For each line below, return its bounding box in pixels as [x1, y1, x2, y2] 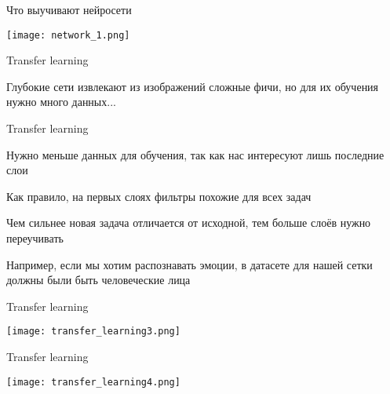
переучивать [6, 230, 64, 246]
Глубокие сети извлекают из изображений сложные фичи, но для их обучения [6, 78, 379, 94]
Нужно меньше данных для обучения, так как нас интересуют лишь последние [6, 146, 385, 162]
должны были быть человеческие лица [6, 272, 191, 288]
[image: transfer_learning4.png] [6, 376, 180, 388]
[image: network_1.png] [6, 29, 130, 41]
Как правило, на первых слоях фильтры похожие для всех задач [6, 188, 312, 204]
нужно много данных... [6, 93, 116, 110]
